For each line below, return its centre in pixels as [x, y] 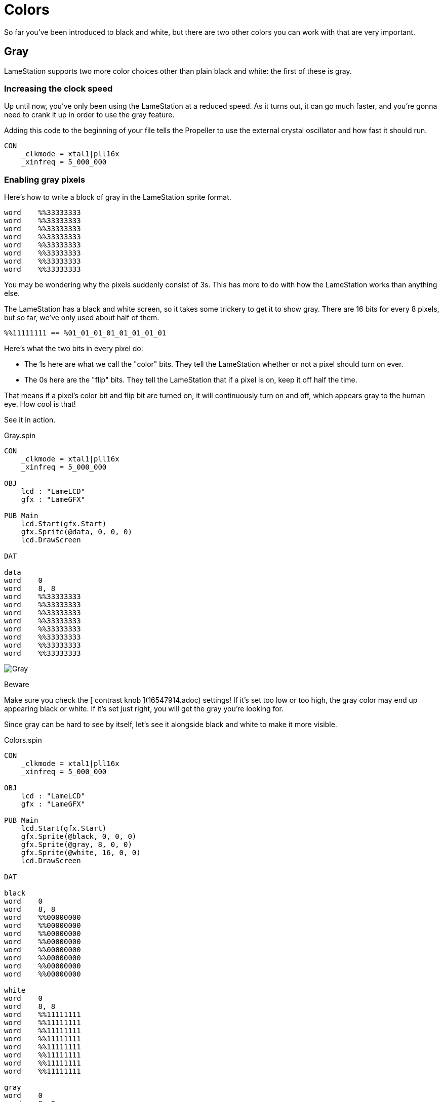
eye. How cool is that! [40, 404]
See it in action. [30, 420]
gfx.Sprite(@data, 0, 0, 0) [76, 532]
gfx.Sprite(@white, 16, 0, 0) [81, 853]
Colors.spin [23, 740]
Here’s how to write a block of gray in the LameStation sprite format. [118, 197]
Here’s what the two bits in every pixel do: [74, 349]
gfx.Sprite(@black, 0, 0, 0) [79, 837]
